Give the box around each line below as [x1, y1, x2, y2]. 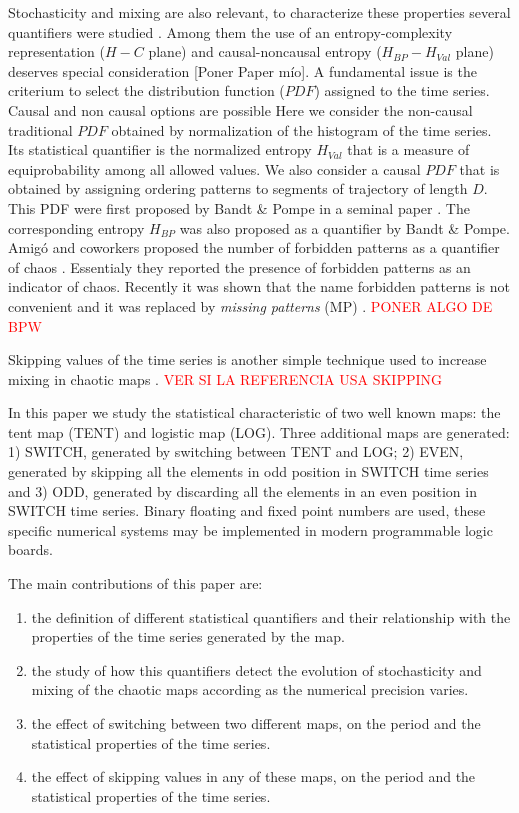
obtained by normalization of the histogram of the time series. [111, 119, 492, 140]
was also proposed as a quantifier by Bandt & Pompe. [179, 217, 510, 238]
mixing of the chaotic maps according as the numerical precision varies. [31, 679, 469, 700]
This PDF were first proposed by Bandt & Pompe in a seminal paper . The [8, 197, 470, 218]
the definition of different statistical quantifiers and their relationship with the [31, 606, 511, 627]
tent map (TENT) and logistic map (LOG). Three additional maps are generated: [8, 421, 510, 442]
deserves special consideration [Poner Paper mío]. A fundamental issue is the [8, 60, 477, 81]
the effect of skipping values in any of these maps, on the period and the [31, 766, 476, 787]
